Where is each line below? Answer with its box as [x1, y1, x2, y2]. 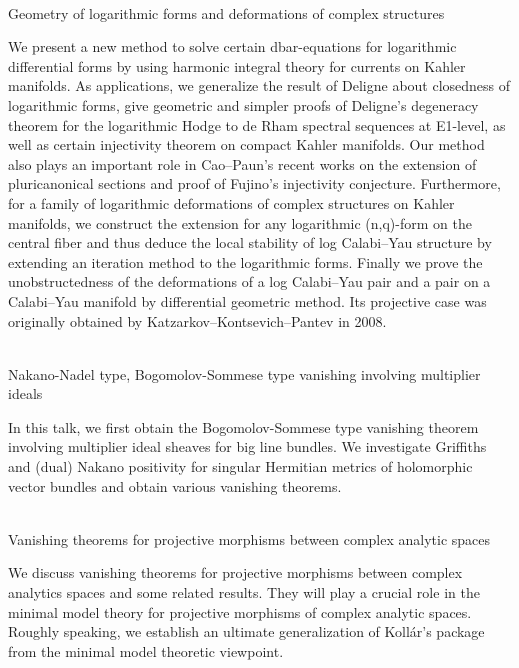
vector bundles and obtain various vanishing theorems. [8, 475, 342, 496]
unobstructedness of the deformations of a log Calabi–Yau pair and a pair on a [8, 271, 491, 292]
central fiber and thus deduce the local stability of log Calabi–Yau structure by [8, 232, 492, 253]
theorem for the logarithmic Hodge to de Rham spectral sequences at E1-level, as [8, 114, 506, 135]
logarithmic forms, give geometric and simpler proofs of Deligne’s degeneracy [8, 94, 479, 115]
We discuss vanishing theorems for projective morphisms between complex [8, 562, 463, 583]
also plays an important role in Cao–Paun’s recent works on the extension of [8, 153, 477, 174]
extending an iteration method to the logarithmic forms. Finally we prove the [8, 251, 483, 272]
